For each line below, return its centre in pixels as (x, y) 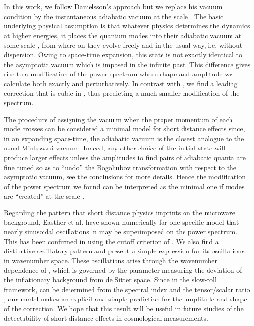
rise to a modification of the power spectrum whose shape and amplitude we (118, 74)
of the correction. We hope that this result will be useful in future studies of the (124, 308)
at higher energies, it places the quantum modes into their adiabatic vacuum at (123, 35)
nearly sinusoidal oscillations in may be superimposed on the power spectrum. (121, 232)
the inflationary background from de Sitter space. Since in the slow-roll (110, 280)
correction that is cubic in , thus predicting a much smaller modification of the (122, 93)
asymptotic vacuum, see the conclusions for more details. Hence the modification (125, 177)
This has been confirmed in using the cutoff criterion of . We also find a (111, 241)
